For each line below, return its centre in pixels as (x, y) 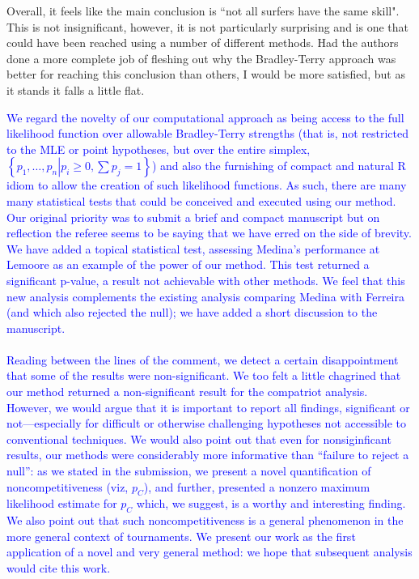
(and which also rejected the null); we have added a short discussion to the (192, 312)
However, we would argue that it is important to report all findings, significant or (208, 407)
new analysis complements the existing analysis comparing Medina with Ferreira (205, 296)
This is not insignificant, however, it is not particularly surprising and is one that (207, 26)
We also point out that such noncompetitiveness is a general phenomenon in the (205, 520)
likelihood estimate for (62, 503)
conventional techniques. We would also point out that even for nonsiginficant (199, 439)
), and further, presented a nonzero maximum (257, 486)
